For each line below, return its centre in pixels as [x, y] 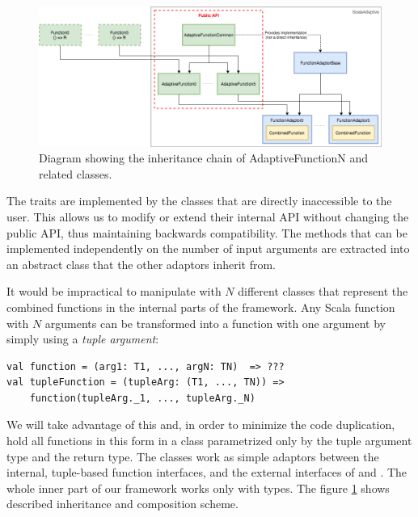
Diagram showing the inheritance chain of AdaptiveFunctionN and [203, 158]
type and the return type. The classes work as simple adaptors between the [193, 456]
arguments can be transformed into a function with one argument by [215, 323]
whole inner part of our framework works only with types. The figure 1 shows [198, 488]
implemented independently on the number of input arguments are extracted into [208, 248]
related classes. [76, 173]
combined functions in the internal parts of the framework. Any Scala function [201, 307]
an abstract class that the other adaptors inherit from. [141, 264]
